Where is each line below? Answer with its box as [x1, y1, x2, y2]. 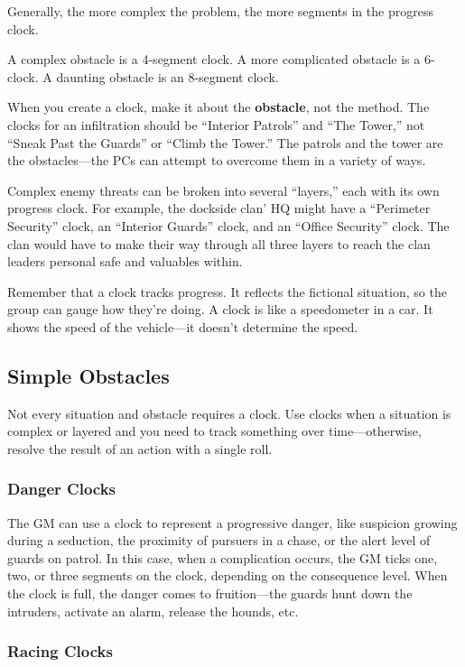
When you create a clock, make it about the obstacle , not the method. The [7, 97, 430, 116]
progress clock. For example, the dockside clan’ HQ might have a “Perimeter [7, 199, 431, 218]
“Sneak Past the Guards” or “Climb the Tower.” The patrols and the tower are [7, 133, 443, 152]
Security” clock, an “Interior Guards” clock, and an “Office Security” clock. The [7, 216, 450, 235]
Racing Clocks [7, 640, 113, 662]
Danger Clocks [7, 477, 116, 500]
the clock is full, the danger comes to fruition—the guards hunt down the [7, 584, 413, 603]
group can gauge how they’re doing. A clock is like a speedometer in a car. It [7, 300, 433, 319]
